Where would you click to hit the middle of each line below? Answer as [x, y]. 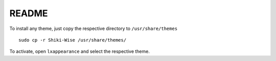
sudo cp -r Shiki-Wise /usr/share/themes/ [73, 40]
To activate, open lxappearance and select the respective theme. [80, 51]
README [29, 13]
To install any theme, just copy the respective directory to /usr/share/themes [94, 28]
